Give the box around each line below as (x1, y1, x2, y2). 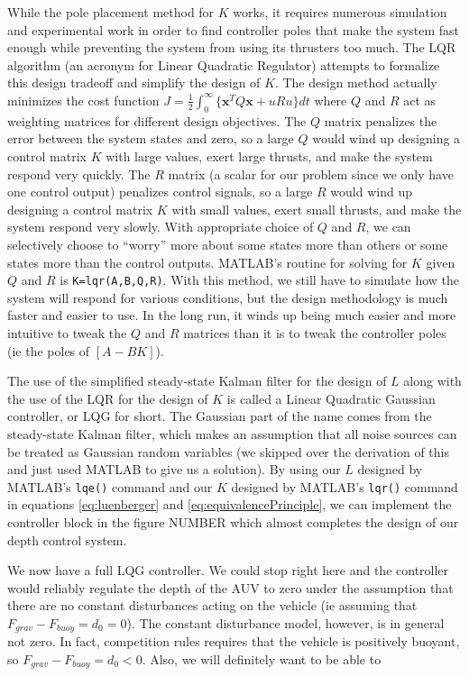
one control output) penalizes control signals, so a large (7, 182, 313, 201)
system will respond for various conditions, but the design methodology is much (7, 288, 448, 306)
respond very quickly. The (7, 164, 151, 183)
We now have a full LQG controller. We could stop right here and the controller (7, 561, 449, 580)
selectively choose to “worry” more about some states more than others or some (7, 234, 448, 253)
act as (403, 90, 437, 109)
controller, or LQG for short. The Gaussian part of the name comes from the (7, 407, 432, 425)
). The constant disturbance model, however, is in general (126, 613, 445, 632)
